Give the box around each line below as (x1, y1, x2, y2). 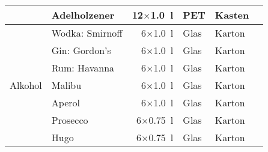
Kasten (215, 8, 249, 22)
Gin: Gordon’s (51, 43, 111, 57)
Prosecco (51, 113, 88, 127)
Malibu (51, 78, 82, 92)
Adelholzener (51, 8, 115, 22)
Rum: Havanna (51, 61, 115, 74)
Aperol (51, 96, 80, 109)
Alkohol (10, 78, 42, 92)
